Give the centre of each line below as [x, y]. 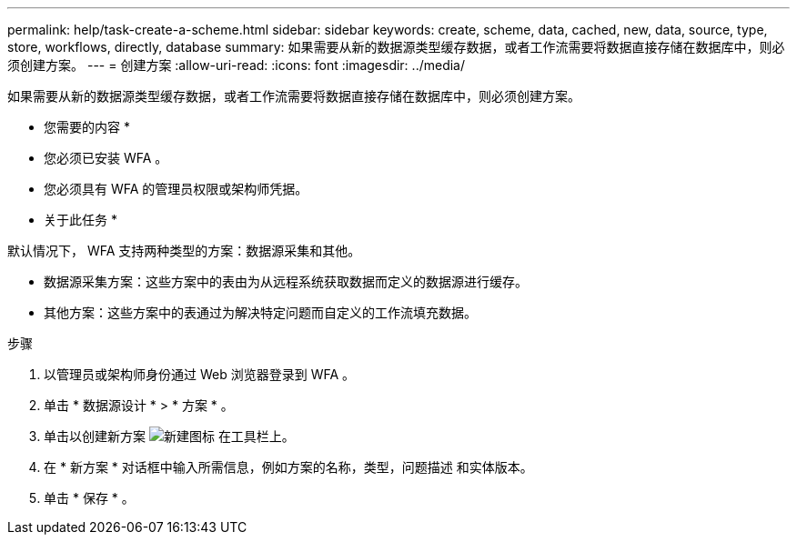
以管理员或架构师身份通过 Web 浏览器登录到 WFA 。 [200, 374]
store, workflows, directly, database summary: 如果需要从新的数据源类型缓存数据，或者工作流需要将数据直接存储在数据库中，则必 [396, 47]
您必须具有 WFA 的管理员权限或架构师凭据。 [176, 189]
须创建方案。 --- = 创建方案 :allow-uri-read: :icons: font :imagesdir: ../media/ [237, 65]
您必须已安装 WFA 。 [106, 158]
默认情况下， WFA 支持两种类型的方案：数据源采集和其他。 [184, 251]
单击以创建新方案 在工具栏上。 [169, 436]
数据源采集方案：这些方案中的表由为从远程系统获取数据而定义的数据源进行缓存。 [286, 281]
